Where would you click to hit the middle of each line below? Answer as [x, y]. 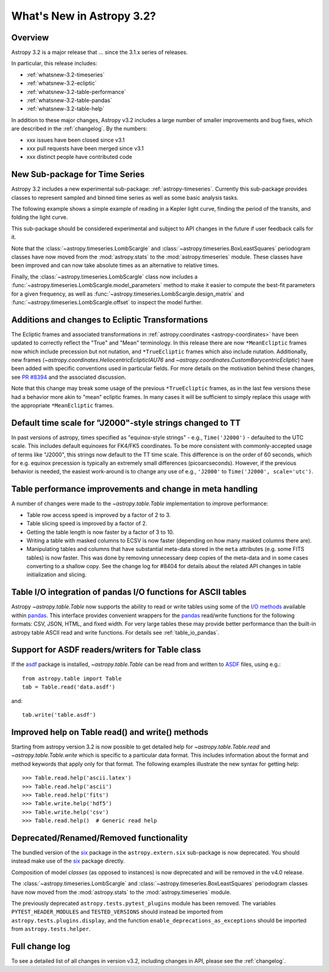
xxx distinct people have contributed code [79, 157]
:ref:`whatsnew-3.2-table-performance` [76, 92]
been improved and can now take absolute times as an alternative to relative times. [115, 265]
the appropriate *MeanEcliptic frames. [62, 405]
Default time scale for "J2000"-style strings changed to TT [126, 422]
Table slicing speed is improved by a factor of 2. [87, 524]
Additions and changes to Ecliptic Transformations [110, 320]
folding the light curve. [40, 217]
